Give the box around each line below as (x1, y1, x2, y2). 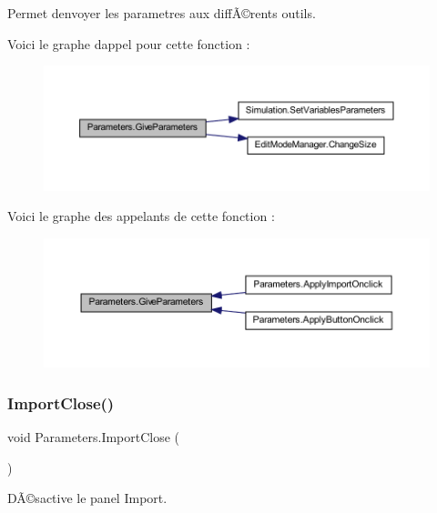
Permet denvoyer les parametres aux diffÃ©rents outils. (7, 4, 316, 22)
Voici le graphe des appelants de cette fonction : (7, 206, 275, 226)
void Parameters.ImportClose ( (7, 427, 180, 447)
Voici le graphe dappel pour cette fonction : (7, 34, 250, 53)
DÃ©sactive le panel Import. (7, 488, 168, 508)
